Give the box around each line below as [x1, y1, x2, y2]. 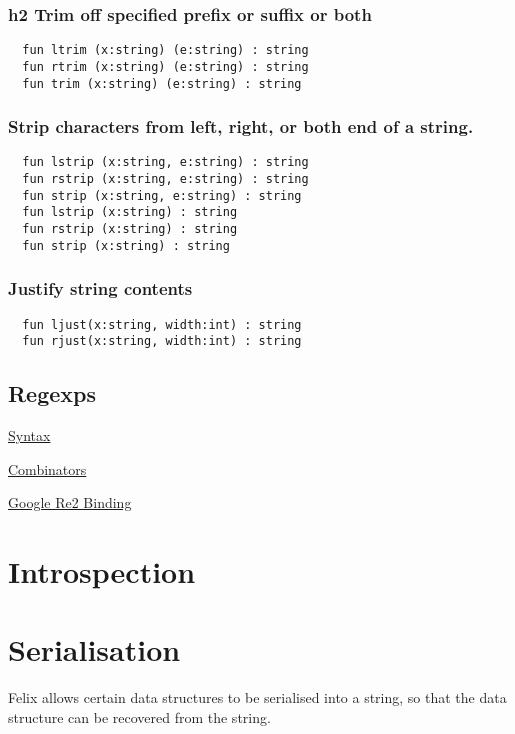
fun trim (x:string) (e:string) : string [22, 76, 302, 91]
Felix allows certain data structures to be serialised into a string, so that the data [8, 687, 507, 708]
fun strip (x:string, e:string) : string [22, 188, 302, 203]
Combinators [8, 458, 87, 479]
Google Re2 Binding [8, 492, 132, 513]
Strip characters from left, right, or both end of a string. [8, 114, 474, 139]
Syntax [8, 425, 51, 446]
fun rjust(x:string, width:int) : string [22, 334, 302, 349]
